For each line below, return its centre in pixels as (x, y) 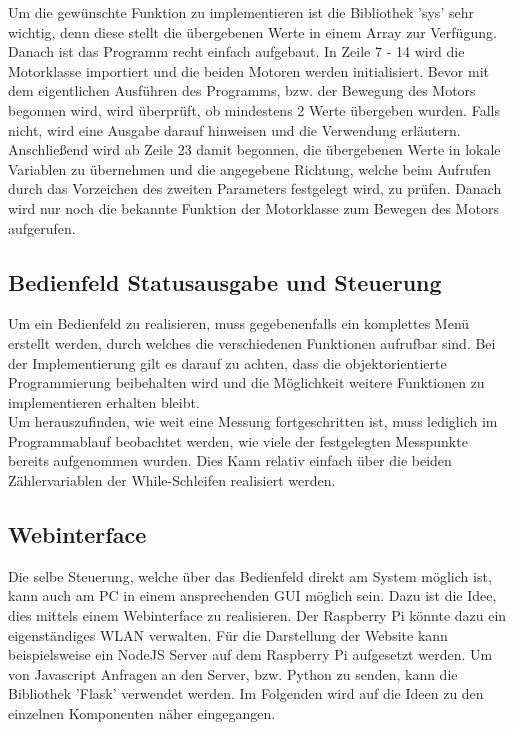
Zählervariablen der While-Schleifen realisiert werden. (172, 480)
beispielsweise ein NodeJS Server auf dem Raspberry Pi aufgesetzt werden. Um (250, 654)
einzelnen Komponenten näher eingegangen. (142, 713)
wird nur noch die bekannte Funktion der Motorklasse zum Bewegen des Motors (253, 207)
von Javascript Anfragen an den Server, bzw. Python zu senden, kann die (233, 673)
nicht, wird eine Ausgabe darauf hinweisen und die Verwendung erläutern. (234, 129)
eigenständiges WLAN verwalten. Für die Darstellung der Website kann (228, 634)
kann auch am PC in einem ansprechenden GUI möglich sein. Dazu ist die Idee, (252, 595)
